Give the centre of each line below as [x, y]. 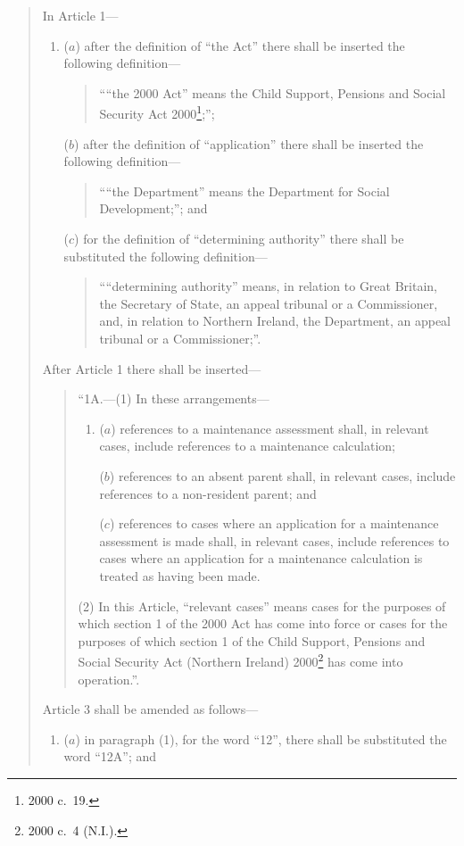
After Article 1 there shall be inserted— [152, 368]
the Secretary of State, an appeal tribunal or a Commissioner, [269, 303]
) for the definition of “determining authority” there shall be [239, 238]
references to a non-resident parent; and [208, 493]
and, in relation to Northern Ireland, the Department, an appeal [275, 321]
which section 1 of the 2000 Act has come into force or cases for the [263, 623]
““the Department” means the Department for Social [244, 191]
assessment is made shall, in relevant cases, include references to [274, 540]
